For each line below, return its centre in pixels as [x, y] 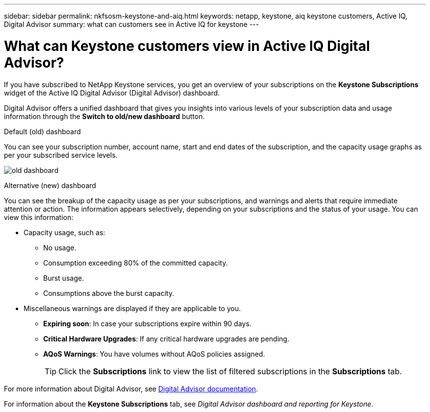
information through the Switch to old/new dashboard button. [104, 116]
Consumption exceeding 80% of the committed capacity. [135, 263]
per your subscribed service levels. [61, 155]
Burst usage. [64, 278]
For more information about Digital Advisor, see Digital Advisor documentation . [131, 388]
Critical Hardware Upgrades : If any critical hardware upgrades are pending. [166, 339]
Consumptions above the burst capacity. [109, 293]
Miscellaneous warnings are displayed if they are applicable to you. [132, 308]
